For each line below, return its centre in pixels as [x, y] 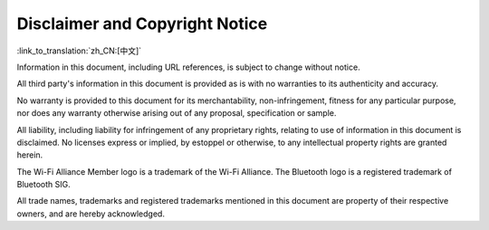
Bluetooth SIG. [44, 185]
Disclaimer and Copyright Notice [142, 24]
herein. [30, 155]
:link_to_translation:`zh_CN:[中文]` [79, 51]
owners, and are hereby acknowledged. [91, 214]
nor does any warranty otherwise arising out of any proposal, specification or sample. [177, 113]
